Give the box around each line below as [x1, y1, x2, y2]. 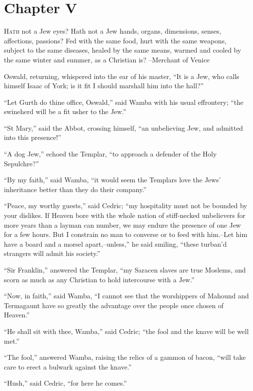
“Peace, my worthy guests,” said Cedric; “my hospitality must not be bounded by [4, 200, 247, 211]
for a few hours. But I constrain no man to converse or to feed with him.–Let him [4, 229, 248, 239]
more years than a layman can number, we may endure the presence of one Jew [4, 219, 241, 230]
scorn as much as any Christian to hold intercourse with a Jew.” [4, 274, 195, 284]
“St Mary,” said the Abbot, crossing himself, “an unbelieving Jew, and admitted [4, 122, 243, 133]
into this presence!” [4, 132, 61, 142]
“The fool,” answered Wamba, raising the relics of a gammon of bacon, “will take [4, 352, 246, 362]
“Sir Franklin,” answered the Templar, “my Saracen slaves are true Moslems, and [4, 265, 246, 274]
